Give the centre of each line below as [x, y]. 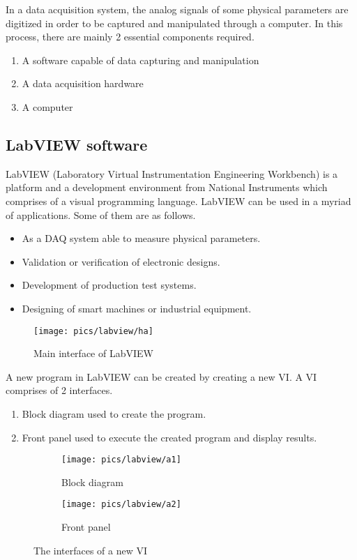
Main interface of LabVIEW [93, 353]
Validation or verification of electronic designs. [121, 261]
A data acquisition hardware [83, 83]
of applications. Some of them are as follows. [101, 214]
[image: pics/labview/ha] [93, 331]
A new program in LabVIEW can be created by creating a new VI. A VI [161, 376]
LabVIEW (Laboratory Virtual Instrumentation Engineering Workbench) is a [172, 173]
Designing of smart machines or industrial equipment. [137, 308]
